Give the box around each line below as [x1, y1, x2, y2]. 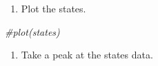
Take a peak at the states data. [21, 47, 153, 62]
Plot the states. [21, 1, 86, 15]
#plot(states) [5, 24, 60, 38]
